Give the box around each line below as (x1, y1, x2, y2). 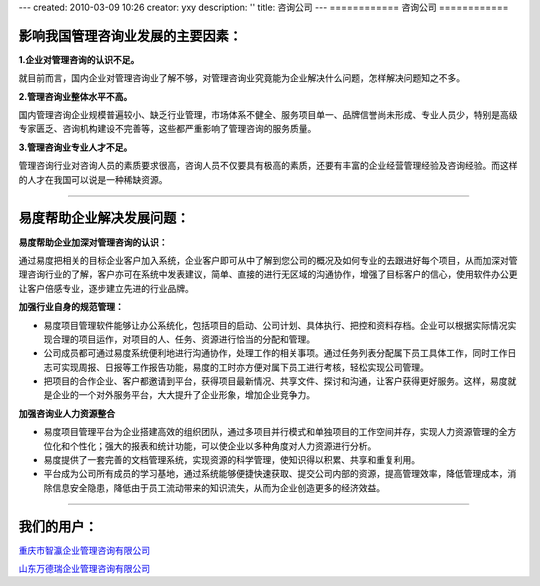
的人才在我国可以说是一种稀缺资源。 (18, 173, 168, 185)
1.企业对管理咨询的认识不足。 (18, 53, 140, 65)
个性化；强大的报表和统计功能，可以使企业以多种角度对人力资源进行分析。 (69, 440, 377, 452)
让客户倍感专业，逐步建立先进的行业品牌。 (18, 282, 194, 294)
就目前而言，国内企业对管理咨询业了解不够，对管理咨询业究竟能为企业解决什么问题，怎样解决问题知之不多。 (18, 72, 465, 84)
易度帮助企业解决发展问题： (18, 210, 190, 227)
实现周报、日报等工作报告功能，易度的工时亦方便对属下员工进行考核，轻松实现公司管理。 (60, 361, 429, 373)
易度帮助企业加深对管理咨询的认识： (18, 236, 168, 248)
